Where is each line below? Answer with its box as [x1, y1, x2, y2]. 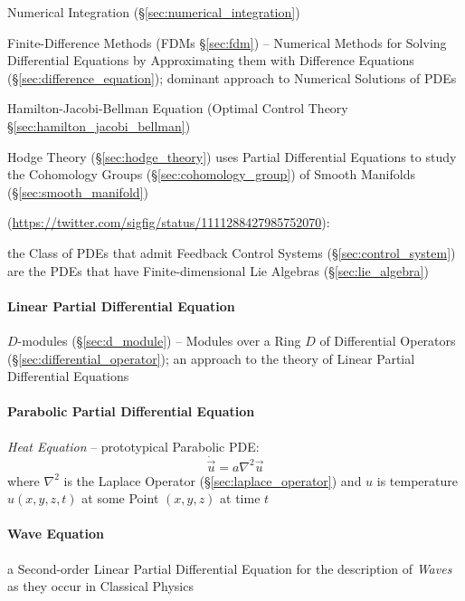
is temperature [376, 471, 458, 490]
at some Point [81, 489, 159, 508]
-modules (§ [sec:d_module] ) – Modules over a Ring [17, 330, 301, 349]
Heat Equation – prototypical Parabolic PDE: [7, 436, 260, 455]
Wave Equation [7, 524, 105, 543]
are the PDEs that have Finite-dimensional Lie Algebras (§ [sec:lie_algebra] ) [7, 261, 429, 280]
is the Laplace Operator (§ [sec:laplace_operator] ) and [63, 471, 362, 490]
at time [220, 489, 261, 508]
